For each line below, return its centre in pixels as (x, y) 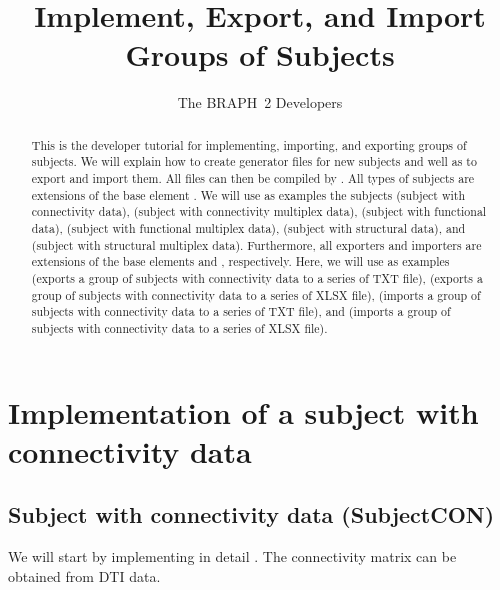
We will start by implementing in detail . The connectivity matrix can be (232, 556)
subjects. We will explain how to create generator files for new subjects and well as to (254, 161)
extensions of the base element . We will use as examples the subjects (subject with (248, 194)
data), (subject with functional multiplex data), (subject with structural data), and (248, 227)
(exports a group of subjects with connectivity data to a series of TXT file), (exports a (257, 277)
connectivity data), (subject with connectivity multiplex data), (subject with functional (259, 211)
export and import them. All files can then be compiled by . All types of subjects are (253, 178)
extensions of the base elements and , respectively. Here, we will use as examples (240, 261)
